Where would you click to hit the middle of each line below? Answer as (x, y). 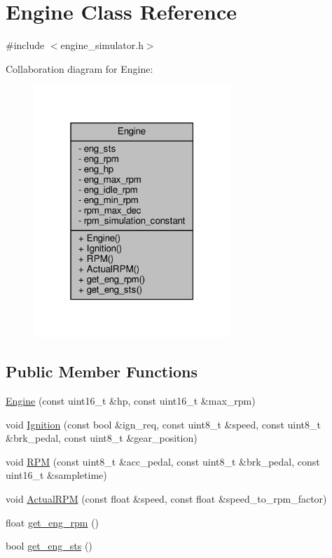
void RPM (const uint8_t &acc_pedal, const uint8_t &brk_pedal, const (163, 461)
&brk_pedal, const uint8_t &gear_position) (102, 438)
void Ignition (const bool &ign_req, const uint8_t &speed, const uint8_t (163, 424)
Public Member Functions (102, 371)
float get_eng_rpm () (53, 522)
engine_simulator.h (102, 45)
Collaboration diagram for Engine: (79, 68)
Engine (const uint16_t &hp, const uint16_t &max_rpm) (131, 401)
